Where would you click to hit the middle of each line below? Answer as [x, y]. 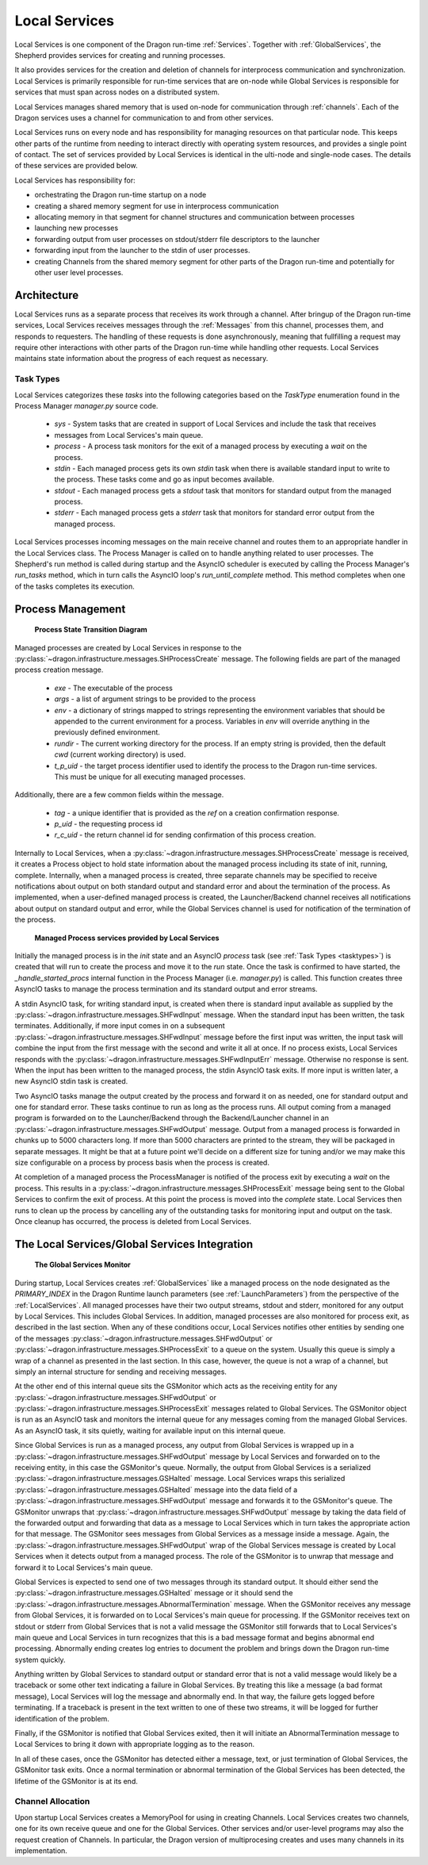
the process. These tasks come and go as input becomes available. [164, 479]
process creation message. [59, 670]
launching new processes [76, 228]
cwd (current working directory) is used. [120, 754]
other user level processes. [79, 272]
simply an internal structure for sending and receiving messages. [121, 1372]
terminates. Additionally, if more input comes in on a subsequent [120, 1026]
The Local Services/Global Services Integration [134, 1244]
